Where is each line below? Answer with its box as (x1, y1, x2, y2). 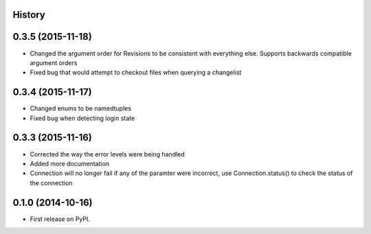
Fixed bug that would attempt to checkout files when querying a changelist (30, 69, 242, 77)
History (12, 9, 46, 21)
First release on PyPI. (30, 215, 91, 223)
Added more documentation (30, 159, 110, 167)
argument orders (30, 58, 78, 67)
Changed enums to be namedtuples (30, 104, 132, 113)
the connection (30, 178, 73, 187)
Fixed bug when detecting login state (30, 114, 135, 122)
